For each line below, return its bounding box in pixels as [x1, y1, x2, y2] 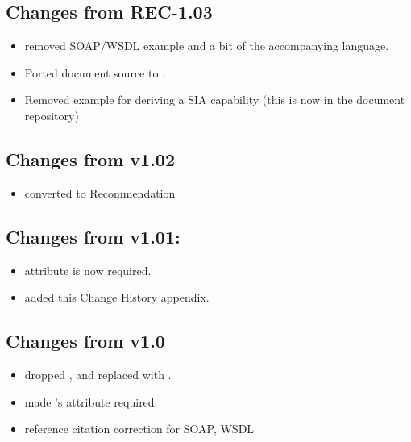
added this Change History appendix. [24, 289, 210, 306]
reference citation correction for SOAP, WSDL [24, 420, 255, 437]
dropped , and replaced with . [24, 365, 172, 382]
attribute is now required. [24, 261, 152, 278]
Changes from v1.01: [6, 223, 181, 248]
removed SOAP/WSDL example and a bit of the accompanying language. [24, 37, 389, 54]
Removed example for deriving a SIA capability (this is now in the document [24, 91, 405, 108]
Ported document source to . [24, 64, 165, 81]
